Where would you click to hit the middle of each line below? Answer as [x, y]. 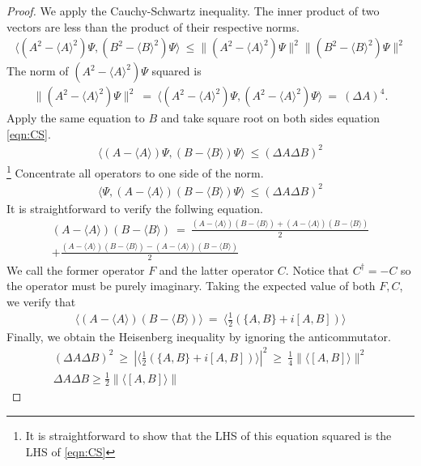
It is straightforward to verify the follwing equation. [135, 208]
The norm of [38, 71]
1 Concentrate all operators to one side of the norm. [135, 171]
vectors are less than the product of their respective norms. [153, 26]
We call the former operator [76, 269]
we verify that [41, 301]
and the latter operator [217, 269]
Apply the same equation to [76, 118]
